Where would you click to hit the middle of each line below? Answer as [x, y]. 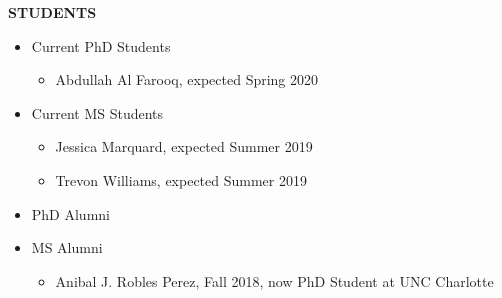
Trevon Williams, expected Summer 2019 [181, 179]
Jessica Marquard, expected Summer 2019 [184, 146]
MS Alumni [67, 247]
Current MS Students [97, 112]
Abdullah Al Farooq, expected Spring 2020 [187, 79]
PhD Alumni [70, 213]
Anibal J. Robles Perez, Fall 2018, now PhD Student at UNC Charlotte [274, 280]
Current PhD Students [101, 45]
